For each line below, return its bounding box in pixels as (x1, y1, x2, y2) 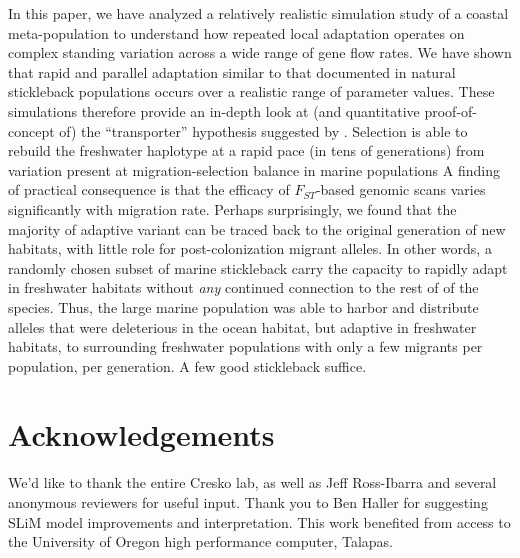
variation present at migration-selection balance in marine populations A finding (8, 159, 500, 180)
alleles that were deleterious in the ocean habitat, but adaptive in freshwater (8, 316, 477, 337)
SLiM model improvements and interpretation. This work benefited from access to (8, 511, 511, 532)
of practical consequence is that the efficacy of (8, 179, 290, 200)
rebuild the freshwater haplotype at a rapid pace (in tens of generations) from (8, 140, 485, 161)
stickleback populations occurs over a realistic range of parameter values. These (8, 81, 495, 102)
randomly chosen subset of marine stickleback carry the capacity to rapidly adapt (8, 257, 508, 278)
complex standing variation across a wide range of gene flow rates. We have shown (8, 42, 512, 63)
